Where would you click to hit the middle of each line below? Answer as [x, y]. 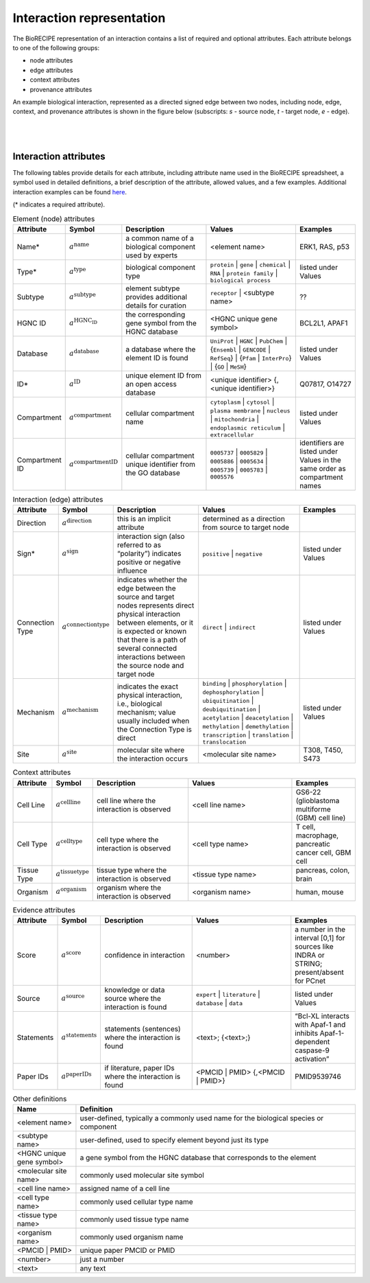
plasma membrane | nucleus [250, 410]
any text [93, 1269]
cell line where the [126, 800]
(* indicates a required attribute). [59, 205]
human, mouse [320, 892]
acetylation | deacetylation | [248, 717]
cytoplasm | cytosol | [242, 402]
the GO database [153, 472]
